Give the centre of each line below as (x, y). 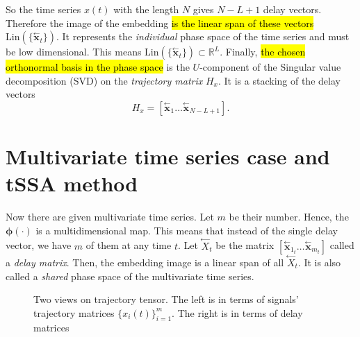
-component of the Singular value (270, 67)
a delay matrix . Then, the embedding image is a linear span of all (145, 262)
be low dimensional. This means (74, 52)
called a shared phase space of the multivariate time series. (130, 276)
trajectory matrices (74, 312)
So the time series (43, 9)
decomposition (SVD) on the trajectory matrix (104, 80)
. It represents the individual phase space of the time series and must (203, 36)
